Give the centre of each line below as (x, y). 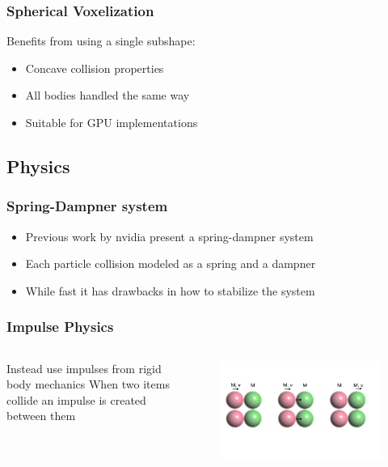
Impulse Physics (60, 327)
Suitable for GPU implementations (112, 122)
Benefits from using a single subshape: (101, 41)
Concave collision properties (95, 68)
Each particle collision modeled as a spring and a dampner (171, 263)
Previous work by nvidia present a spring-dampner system (169, 236)
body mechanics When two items (88, 384)
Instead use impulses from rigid (84, 368)
